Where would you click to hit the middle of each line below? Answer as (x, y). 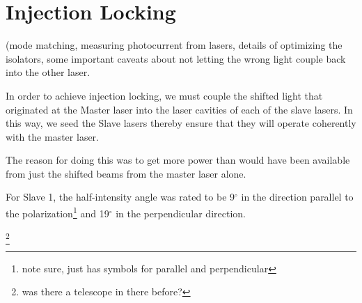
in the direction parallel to (297, 197)
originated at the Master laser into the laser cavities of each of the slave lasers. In (179, 109)
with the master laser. (52, 136)
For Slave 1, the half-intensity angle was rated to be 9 (120, 197)
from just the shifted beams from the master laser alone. (126, 173)
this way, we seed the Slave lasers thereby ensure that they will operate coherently (181, 123)
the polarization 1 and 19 (57, 212)
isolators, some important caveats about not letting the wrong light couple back (176, 58)
